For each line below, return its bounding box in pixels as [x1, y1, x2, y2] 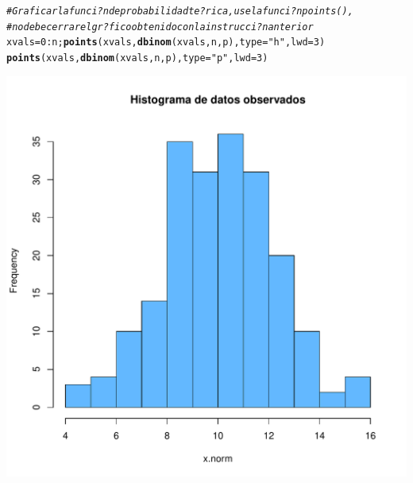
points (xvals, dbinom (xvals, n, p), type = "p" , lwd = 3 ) [6, 52, 268, 64]
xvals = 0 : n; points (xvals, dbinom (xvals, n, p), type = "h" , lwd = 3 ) [6, 37, 326, 48]
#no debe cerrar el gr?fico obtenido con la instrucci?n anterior [6, 21, 314, 33]
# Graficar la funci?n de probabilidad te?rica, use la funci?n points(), [6, 6, 353, 17]
